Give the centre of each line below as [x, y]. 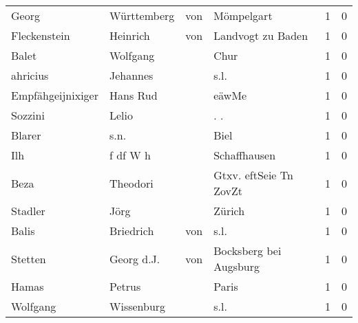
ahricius [30, 75]
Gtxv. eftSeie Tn [253, 175]
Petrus [125, 286]
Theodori [131, 183]
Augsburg [237, 266]
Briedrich [131, 231]
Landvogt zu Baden [261, 35]
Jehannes [131, 75]
